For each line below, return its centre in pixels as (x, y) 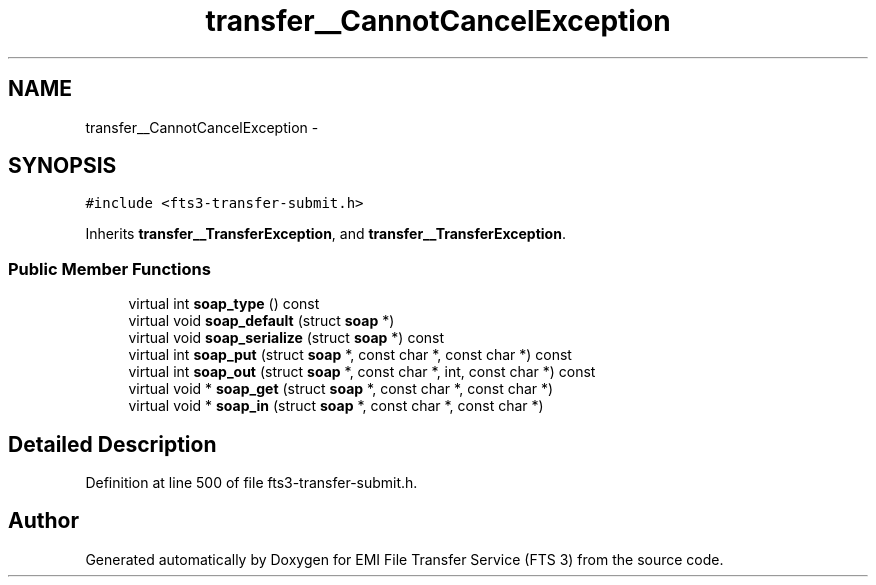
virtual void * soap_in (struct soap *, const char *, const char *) (336, 406)
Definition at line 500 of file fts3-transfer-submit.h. (251, 483)
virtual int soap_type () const (224, 304)
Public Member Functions (109, 268)
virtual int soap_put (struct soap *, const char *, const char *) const (350, 355)
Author (43, 521)
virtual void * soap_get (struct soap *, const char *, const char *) (341, 389)
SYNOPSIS (62, 166)
